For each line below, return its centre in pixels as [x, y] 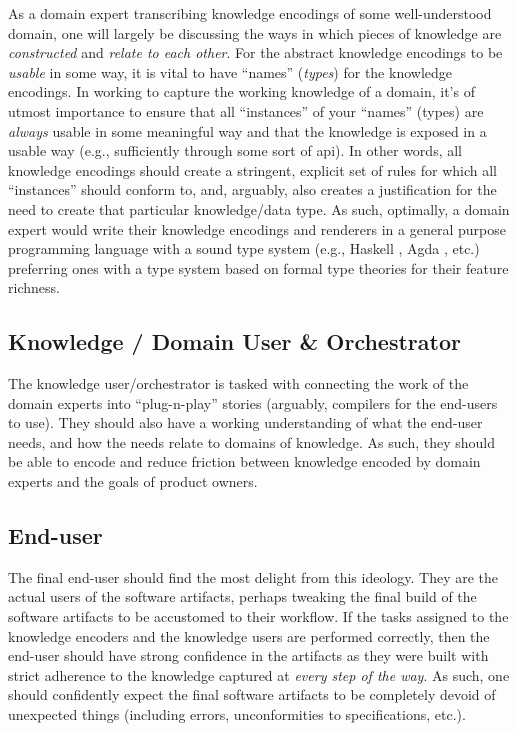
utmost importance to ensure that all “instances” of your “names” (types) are [246, 110]
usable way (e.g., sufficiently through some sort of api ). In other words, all [235, 150]
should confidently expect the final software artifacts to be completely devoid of [252, 694]
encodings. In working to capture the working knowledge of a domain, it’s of [241, 91]
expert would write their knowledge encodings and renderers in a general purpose [257, 228]
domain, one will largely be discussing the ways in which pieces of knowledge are [255, 32]
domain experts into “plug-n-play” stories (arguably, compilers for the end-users [253, 402]
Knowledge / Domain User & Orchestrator [234, 341]
